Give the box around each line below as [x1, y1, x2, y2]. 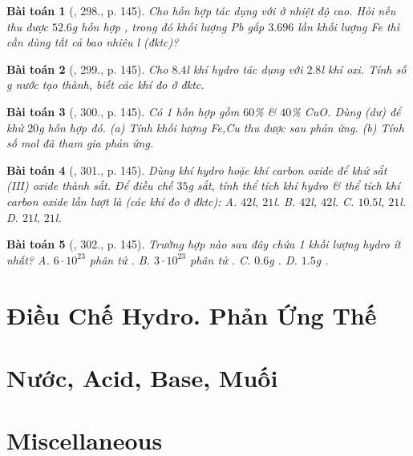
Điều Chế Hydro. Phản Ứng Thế [6, 298, 377, 331]
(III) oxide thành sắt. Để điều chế [6, 177, 173, 194]
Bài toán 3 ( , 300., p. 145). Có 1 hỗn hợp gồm [6, 103, 240, 119]
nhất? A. [6, 251, 50, 268]
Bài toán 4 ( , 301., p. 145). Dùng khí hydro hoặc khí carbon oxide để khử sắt [6, 161, 387, 178]
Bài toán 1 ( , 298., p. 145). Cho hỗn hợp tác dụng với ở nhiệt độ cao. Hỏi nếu [6, 2, 396, 18]
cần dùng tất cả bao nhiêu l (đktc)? [6, 34, 179, 50]
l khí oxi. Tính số [321, 60, 407, 77]
